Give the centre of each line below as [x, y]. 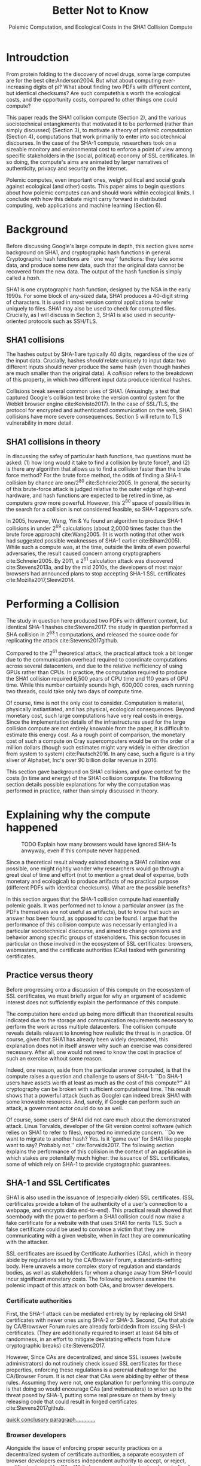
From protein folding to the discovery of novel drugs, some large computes [98, 74]
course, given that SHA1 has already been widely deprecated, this [87, 1039]
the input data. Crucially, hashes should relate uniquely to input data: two [96, 361]
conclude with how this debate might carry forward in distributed [86, 199]
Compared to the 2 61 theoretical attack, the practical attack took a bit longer [100, 653]
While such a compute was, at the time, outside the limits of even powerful [98, 547]
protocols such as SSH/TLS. [63, 321]
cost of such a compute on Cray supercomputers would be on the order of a [100, 741]
